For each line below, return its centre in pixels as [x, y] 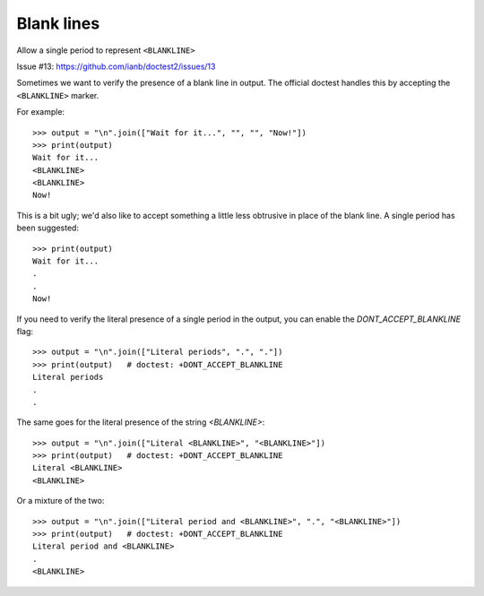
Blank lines [58, 23]
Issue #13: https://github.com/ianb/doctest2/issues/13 [116, 66]
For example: [41, 112]
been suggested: [48, 228]
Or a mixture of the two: [60, 501]
